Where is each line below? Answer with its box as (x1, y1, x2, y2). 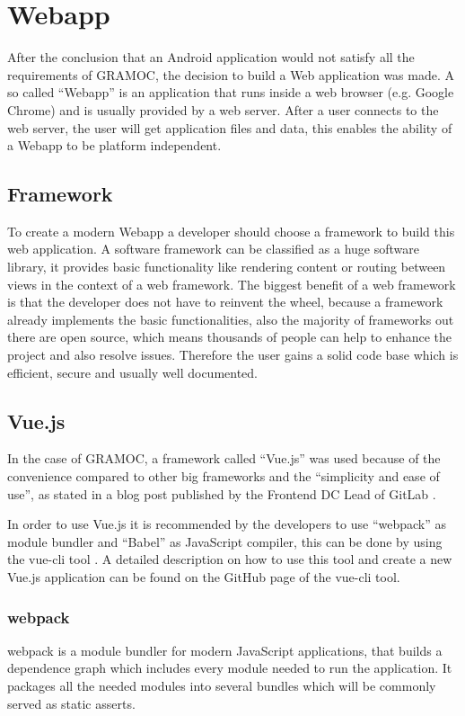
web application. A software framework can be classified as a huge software (7, 239, 419, 258)
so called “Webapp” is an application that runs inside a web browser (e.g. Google (7, 83, 454, 102)
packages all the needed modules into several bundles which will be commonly (7, 676, 436, 694)
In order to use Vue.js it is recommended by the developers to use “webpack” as (7, 515, 446, 533)
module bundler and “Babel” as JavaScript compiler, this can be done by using (7, 532, 443, 550)
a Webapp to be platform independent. (7, 136, 222, 155)
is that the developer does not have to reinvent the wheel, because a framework (7, 292, 443, 311)
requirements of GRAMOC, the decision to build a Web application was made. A (7, 65, 454, 84)
